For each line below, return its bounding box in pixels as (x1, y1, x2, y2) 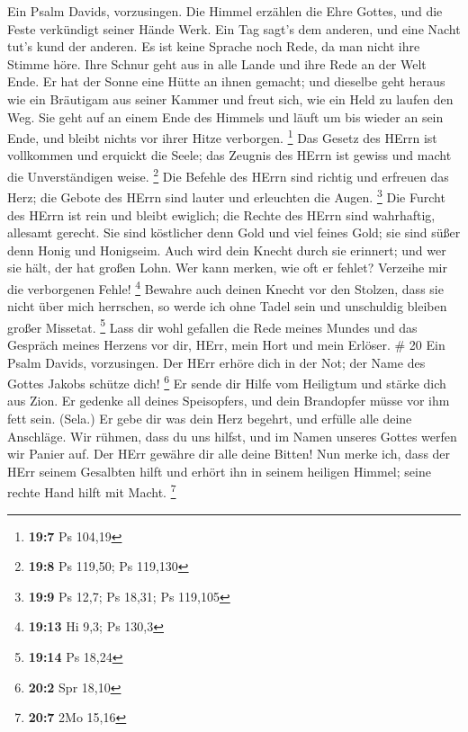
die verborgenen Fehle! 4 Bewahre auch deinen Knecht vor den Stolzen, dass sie (7, 276, 444, 298)
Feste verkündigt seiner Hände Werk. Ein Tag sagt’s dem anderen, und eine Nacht (7, 19, 461, 38)
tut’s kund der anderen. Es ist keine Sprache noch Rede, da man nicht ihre (7, 37, 420, 56)
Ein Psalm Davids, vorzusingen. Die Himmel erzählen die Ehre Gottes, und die (7, 2, 443, 20)
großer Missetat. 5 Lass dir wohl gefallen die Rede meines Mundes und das (7, 315, 418, 336)
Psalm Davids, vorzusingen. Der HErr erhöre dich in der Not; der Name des (7, 353, 426, 371)
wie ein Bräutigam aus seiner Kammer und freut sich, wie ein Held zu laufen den (7, 89, 454, 108)
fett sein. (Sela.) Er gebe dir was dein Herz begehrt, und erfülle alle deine (7, 409, 412, 427)
